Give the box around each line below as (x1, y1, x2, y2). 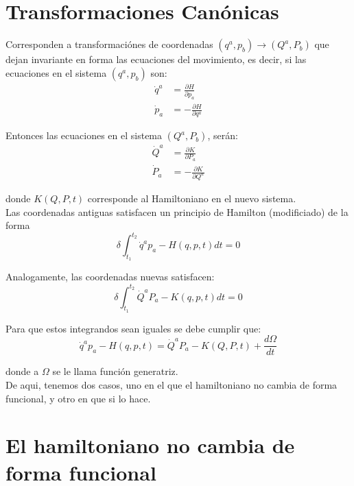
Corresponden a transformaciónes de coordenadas (5, 37, 213, 51)
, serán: (207, 128, 238, 143)
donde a (5, 364, 39, 378)
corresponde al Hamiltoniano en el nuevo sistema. (87, 191, 296, 205)
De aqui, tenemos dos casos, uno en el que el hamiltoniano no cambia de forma (5, 378, 338, 392)
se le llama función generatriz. (52, 364, 178, 378)
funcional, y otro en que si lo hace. (5, 391, 151, 405)
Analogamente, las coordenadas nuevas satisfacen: (5, 269, 215, 284)
